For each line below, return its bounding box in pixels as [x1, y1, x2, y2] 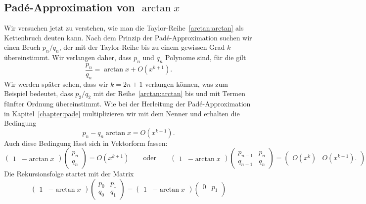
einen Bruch [4, 42, 41, 52]
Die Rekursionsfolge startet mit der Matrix [4, 169, 134, 179]
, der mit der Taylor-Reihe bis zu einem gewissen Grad [59, 42, 225, 52]
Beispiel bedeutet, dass [4, 88, 73, 99]
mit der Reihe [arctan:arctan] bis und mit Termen [93, 88, 245, 99]
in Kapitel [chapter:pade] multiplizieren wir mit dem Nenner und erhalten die [4, 108, 240, 118]
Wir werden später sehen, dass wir [4, 78, 108, 89]
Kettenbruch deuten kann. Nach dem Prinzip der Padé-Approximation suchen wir [4, 32, 252, 42]
